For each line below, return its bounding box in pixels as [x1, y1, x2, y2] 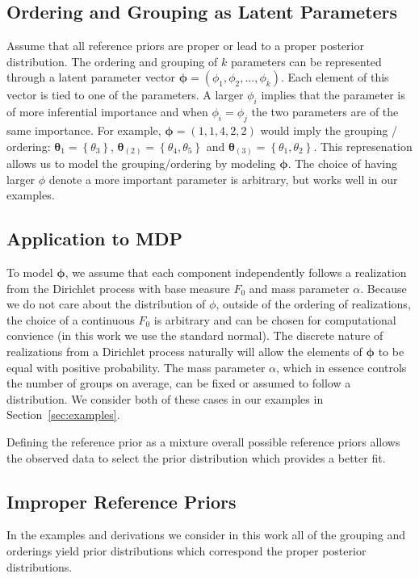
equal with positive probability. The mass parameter [6, 358, 266, 375]
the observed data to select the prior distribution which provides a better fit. [6, 449, 386, 466]
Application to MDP [6, 226, 183, 251]
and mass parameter [249, 279, 350, 296]
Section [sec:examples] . [6, 406, 120, 423]
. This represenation [313, 137, 413, 154]
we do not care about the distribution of [6, 295, 206, 312]
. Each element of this [280, 69, 389, 86]
